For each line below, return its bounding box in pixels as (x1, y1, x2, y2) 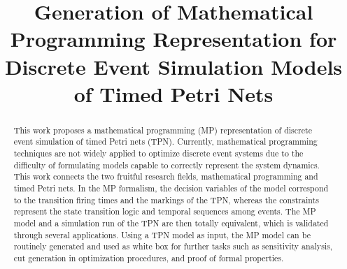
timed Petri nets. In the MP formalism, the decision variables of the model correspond (13, 182, 329, 194)
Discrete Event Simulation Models (4, 52, 343, 80)
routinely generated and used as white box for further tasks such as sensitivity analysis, (13, 240, 333, 252)
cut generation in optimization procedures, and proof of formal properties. (13, 252, 284, 263)
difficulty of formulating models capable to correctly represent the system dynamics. (13, 159, 320, 170)
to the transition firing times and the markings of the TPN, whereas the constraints (13, 194, 319, 205)
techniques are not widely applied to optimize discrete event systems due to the (13, 147, 304, 159)
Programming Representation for (10, 24, 337, 53)
